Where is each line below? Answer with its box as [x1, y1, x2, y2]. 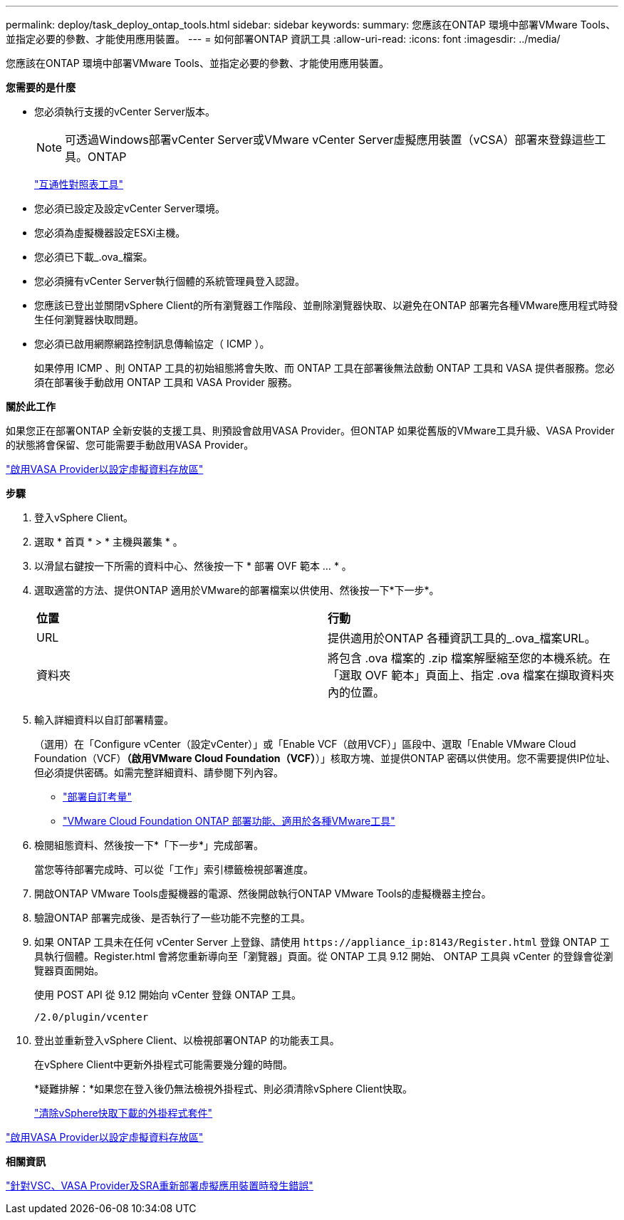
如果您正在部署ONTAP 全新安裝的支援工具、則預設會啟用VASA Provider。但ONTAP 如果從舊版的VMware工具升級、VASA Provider [6, 424, 615, 437]
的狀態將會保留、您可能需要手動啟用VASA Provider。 [6, 439, 254, 451]
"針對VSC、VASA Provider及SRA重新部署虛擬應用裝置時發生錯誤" [6, 1179, 313, 1192]
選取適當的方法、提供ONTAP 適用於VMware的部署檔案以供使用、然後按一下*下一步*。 [34, 584, 440, 596]
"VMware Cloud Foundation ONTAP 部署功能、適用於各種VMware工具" [63, 815, 395, 827]
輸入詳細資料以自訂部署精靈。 [34, 714, 174, 726]
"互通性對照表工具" [34, 178, 124, 190]
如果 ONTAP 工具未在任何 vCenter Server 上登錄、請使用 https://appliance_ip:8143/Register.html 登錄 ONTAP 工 [34, 936, 610, 948]
